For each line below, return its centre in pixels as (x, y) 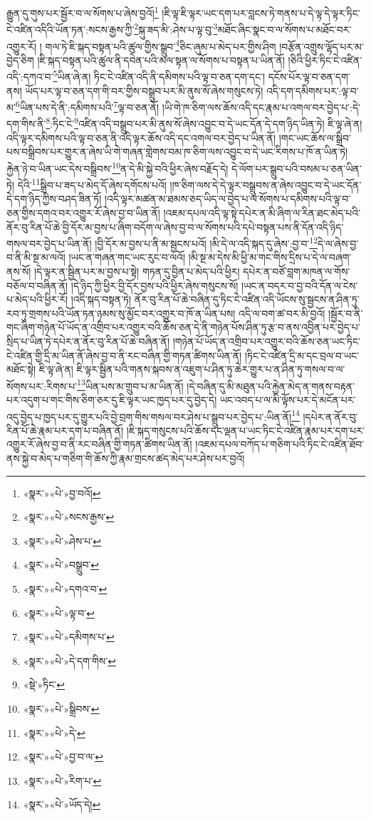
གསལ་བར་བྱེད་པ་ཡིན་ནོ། (49, 243)
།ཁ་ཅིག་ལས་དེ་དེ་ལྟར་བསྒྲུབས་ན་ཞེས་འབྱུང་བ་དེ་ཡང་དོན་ (266, 184)
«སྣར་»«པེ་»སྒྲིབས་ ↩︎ (61, 708)
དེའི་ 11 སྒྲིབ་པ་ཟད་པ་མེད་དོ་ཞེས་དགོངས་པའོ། (92, 184)
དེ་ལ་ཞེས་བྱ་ (338, 243)
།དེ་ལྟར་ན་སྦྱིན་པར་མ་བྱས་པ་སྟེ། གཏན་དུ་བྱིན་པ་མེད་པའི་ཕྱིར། (137, 271)
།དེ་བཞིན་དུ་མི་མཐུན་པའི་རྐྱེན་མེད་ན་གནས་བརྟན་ (271, 386)
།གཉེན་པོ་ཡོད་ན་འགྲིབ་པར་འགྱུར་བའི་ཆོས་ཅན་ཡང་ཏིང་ (266, 341)
